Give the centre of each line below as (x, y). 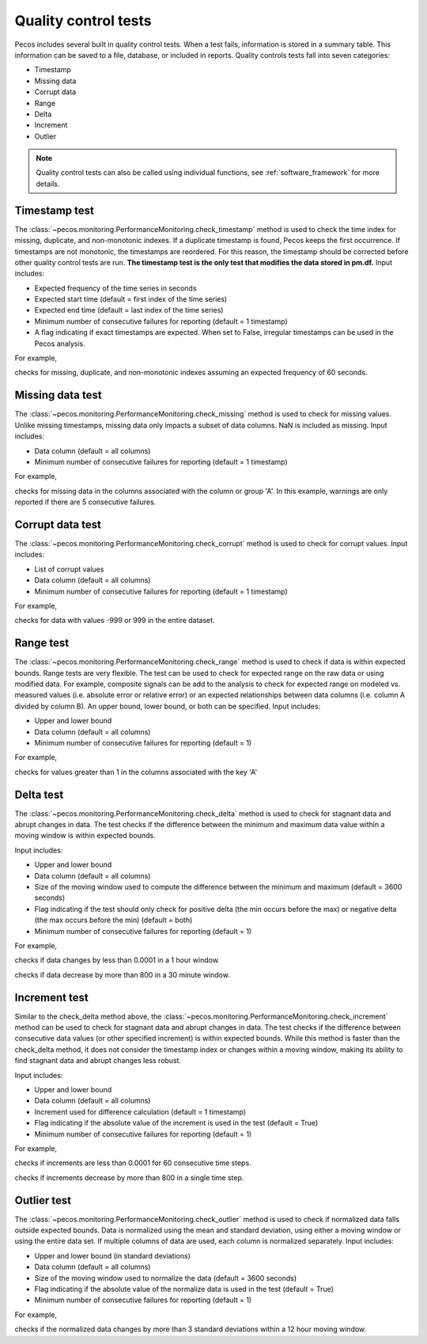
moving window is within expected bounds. (85, 836)
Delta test (39, 794)
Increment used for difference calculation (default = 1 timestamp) (140, 1111)
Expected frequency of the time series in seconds (115, 288)
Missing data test (58, 395)
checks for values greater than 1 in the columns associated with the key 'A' (136, 772)
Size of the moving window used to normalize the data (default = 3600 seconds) (166, 1278)
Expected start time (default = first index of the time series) (131, 299)
